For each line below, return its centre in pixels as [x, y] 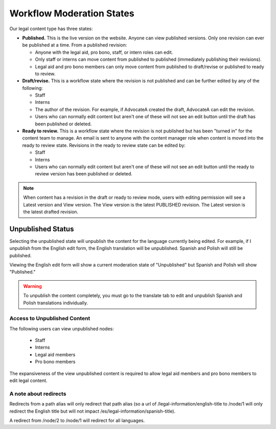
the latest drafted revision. [51, 212]
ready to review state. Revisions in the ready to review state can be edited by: [104, 145]
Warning [32, 286]
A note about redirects [38, 394]
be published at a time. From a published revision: [75, 45]
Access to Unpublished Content [50, 319]
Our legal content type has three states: [51, 29]
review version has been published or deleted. [84, 174]
